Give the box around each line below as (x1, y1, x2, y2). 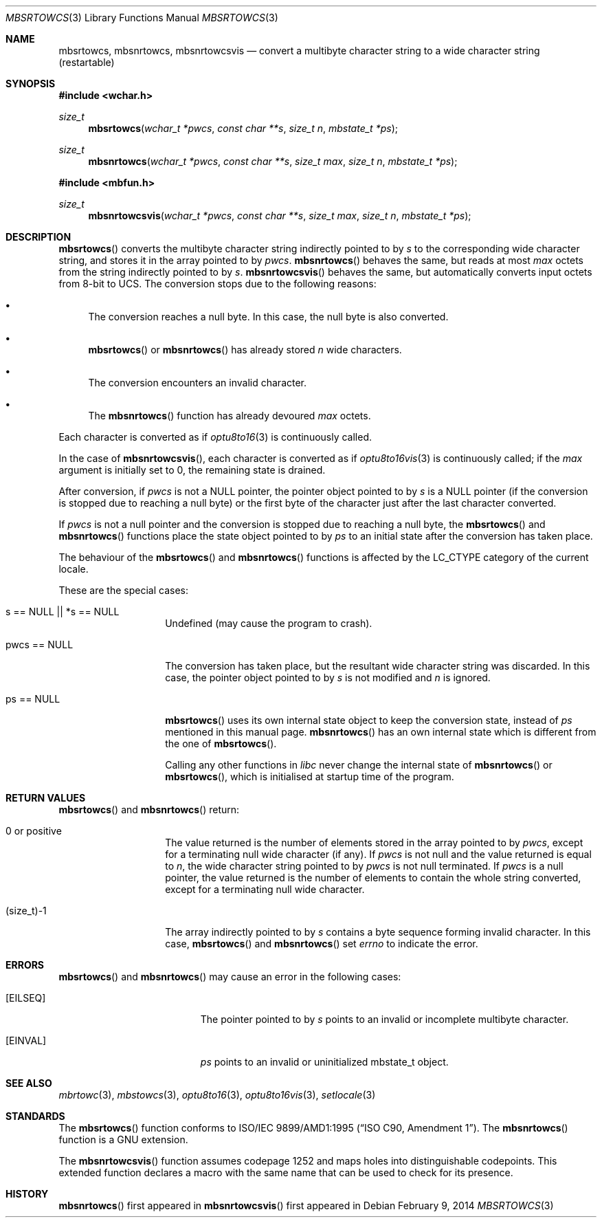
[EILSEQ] (5, 992, 46, 1004)
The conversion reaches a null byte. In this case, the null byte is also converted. (88, 311, 449, 322)
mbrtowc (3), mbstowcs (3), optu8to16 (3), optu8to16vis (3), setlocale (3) (58, 1089, 376, 1101)
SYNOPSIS (5, 78, 56, 89)
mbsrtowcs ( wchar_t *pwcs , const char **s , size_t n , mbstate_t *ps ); (88, 122, 398, 134)
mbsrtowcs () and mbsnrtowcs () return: (58, 804, 240, 815)
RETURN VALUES (5, 792, 86, 804)
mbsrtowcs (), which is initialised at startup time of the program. (165, 771, 454, 782)
